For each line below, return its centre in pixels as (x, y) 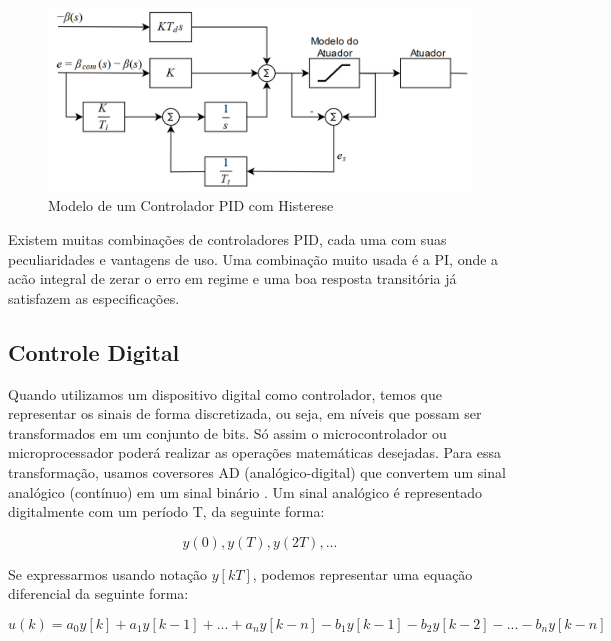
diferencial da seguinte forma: (98, 593)
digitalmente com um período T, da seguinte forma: (166, 511)
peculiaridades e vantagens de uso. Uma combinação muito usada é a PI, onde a (253, 258)
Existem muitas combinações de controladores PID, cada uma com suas (227, 239)
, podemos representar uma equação (362, 573)
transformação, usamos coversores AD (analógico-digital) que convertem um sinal (257, 471)
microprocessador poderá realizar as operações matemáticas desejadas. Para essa (255, 452)
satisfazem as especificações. (94, 297)
